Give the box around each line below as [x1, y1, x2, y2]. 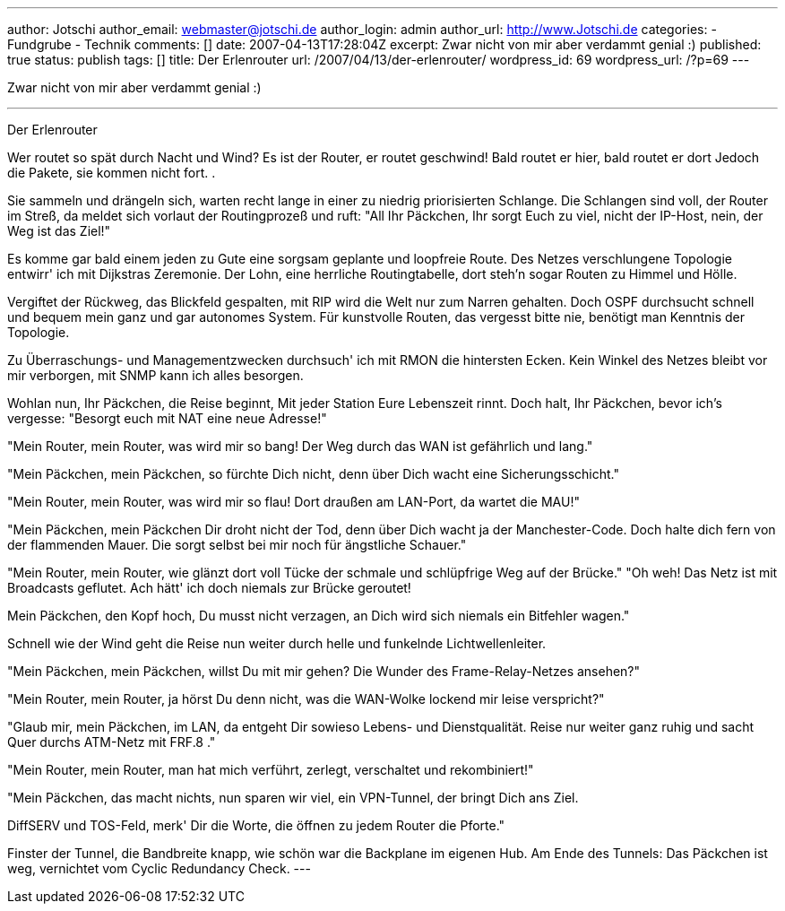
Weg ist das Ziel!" [7, 223, 111, 239]
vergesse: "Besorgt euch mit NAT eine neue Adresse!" [7, 411, 327, 426]
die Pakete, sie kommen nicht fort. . [7, 165, 216, 180]
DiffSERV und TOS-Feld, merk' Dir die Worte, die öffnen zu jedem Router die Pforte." [7, 818, 505, 833]
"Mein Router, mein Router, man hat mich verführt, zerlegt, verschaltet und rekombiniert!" [7, 762, 534, 777]
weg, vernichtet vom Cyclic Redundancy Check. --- [7, 861, 311, 876]
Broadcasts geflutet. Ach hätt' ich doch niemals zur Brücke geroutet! [7, 580, 411, 595]
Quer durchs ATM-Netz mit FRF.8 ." [7, 734, 216, 750]
